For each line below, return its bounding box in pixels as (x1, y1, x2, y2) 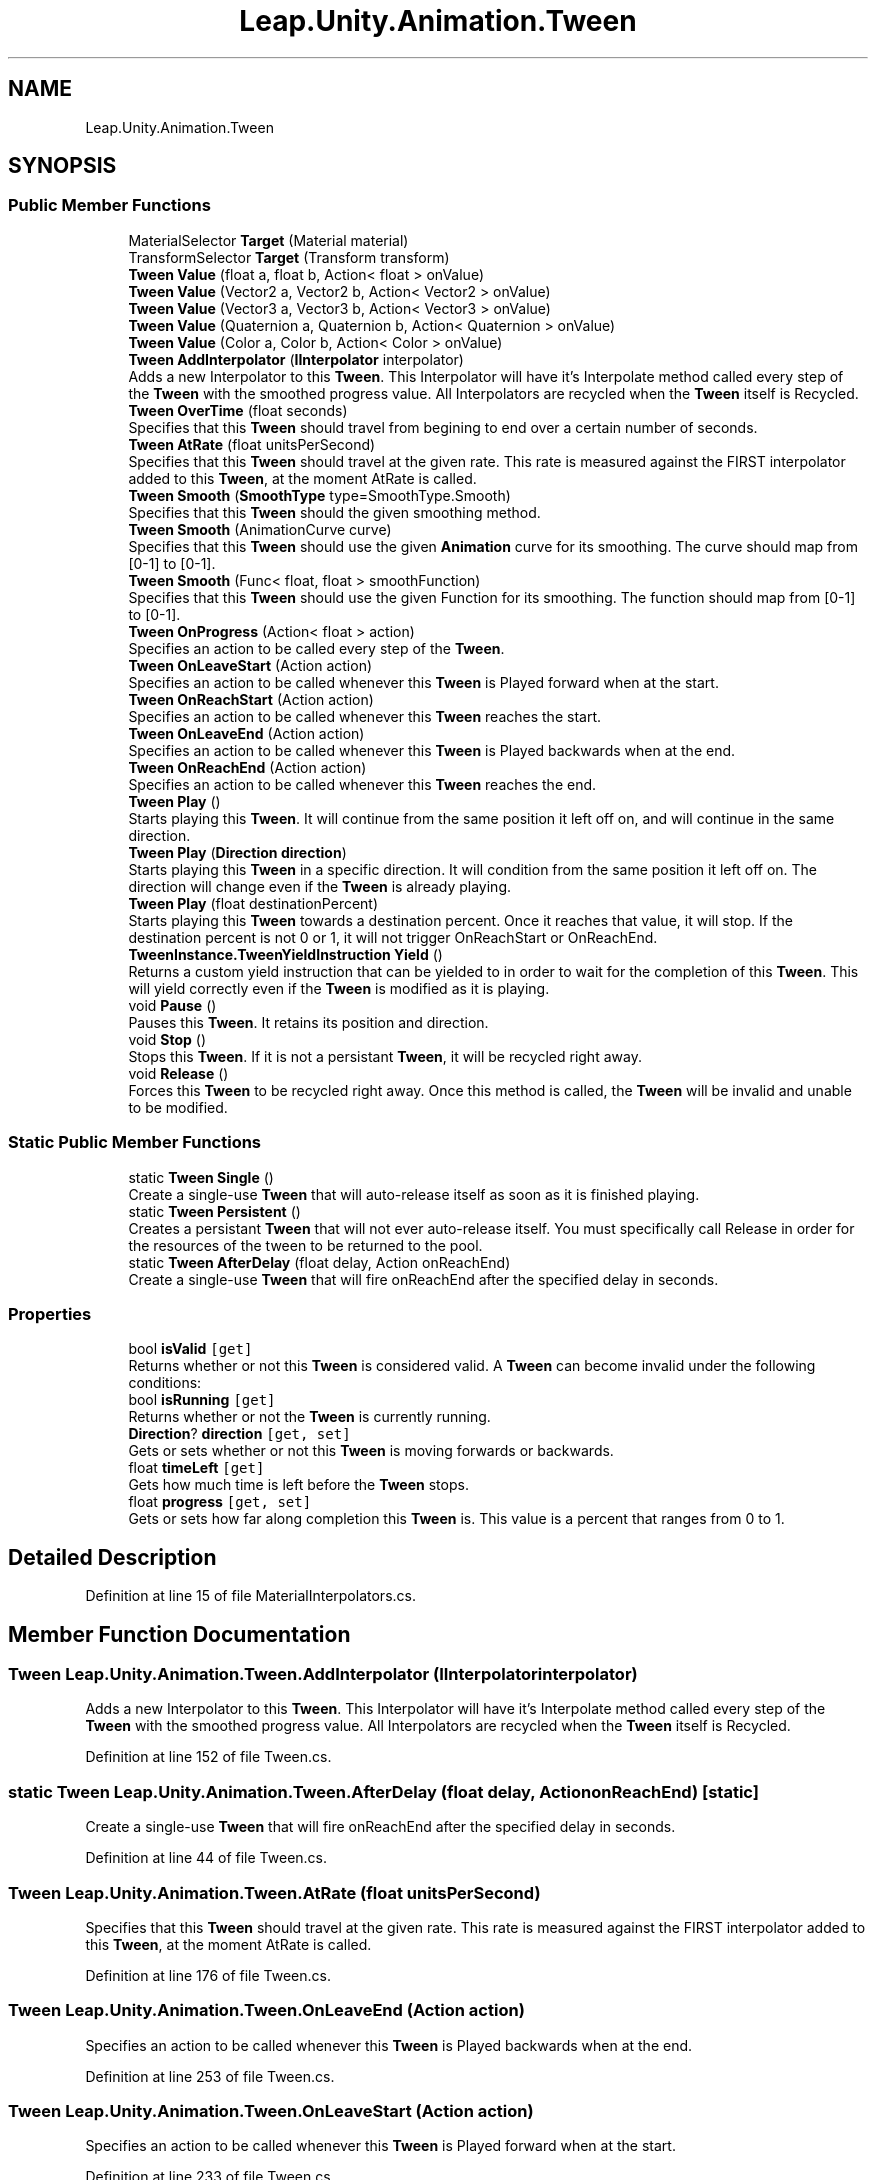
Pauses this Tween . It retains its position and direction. (128, 1013, 489, 1031)
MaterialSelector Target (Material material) (128, 231, 409, 249)
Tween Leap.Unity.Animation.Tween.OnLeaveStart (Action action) (8, 2101, 534, 2121)
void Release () (128, 1064, 229, 1082)
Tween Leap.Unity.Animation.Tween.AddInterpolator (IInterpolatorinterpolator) (8, 1664, 638, 1684)
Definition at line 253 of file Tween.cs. (85, 2067, 335, 2085)
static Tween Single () (128, 1168, 274, 1186)
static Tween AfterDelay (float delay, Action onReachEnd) (128, 1253, 511, 1271)
